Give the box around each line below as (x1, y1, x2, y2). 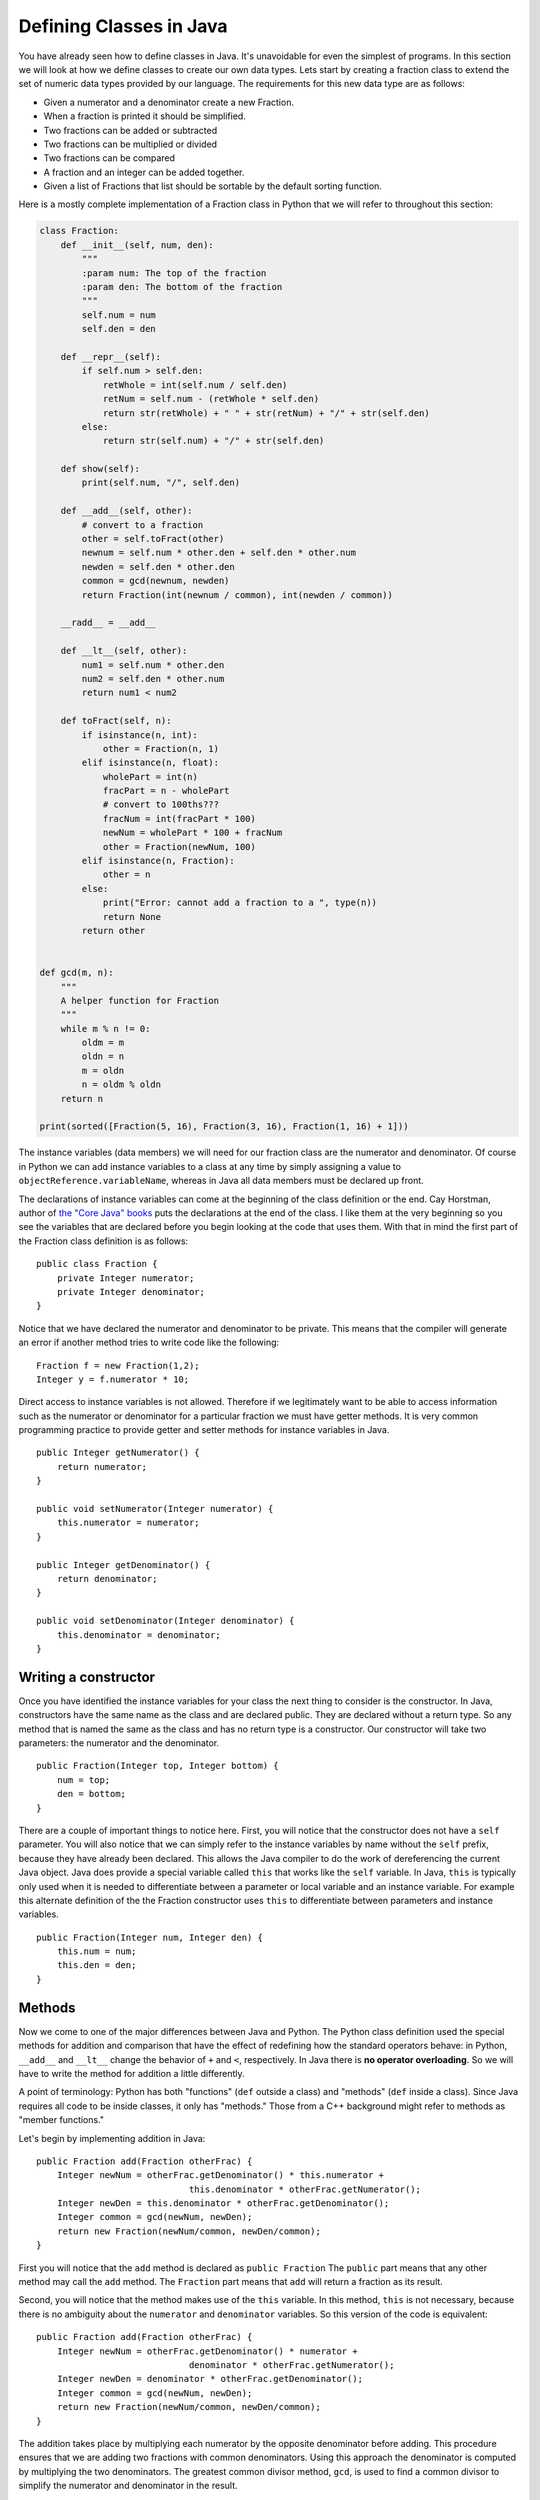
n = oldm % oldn (81, 1079, 162, 1090)
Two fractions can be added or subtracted (43, 124, 218, 136)
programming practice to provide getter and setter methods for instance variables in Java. (18, 1424, 390, 1436)
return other (81, 925, 146, 936)
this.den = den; (56, 1960, 137, 1971)
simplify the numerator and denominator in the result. (18, 2480, 239, 2492)
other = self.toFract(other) (81, 533, 225, 545)
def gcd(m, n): (39, 967, 114, 979)
